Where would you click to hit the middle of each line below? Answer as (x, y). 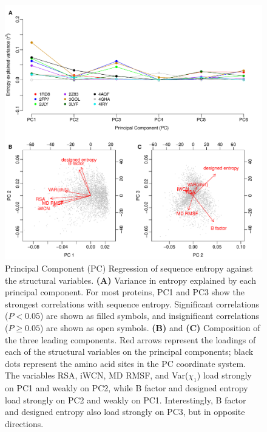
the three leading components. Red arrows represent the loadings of (130, 339)
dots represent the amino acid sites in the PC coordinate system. (126, 363)
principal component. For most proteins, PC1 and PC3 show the (125, 292)
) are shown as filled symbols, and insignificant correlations (150, 316)
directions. (24, 423)
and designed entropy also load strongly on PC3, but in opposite (125, 412)
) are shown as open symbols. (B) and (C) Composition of (150, 327)
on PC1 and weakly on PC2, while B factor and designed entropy (127, 388)
